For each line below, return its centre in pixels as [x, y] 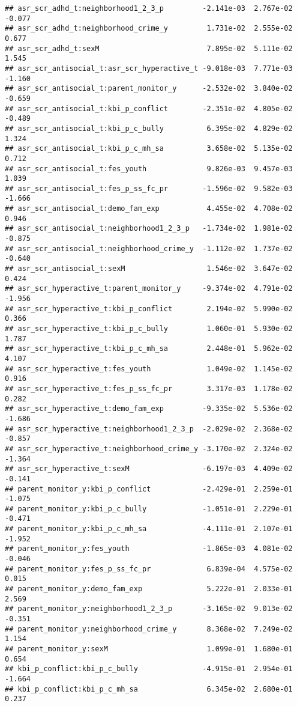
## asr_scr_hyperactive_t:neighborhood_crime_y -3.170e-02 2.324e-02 [149, 449]
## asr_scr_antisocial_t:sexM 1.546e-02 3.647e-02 [149, 269]
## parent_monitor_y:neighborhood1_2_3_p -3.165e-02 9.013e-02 [149, 609]
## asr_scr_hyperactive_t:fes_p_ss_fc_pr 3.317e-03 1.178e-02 [149, 388]
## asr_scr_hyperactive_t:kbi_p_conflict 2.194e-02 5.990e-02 [149, 309]
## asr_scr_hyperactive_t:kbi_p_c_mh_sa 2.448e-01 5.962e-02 [149, 349]
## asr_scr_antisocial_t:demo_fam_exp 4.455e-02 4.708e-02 [149, 209]
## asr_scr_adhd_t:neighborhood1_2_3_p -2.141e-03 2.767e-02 [149, 8]
